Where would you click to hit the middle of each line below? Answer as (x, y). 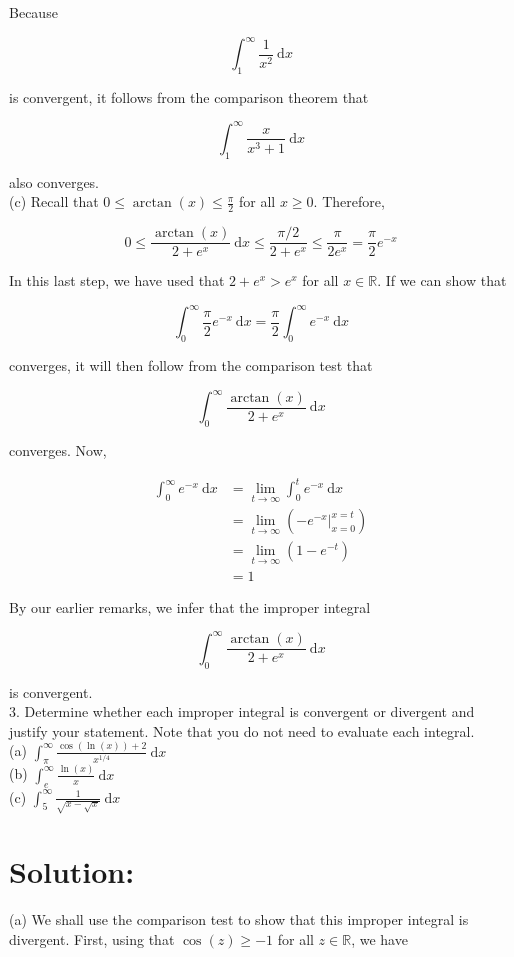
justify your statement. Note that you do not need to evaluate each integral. (242, 730)
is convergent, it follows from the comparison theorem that (189, 96)
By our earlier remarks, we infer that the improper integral (190, 606)
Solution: (72, 871)
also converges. (54, 181)
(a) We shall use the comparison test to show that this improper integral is (239, 919)
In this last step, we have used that (117, 280)
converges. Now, (58, 450)
